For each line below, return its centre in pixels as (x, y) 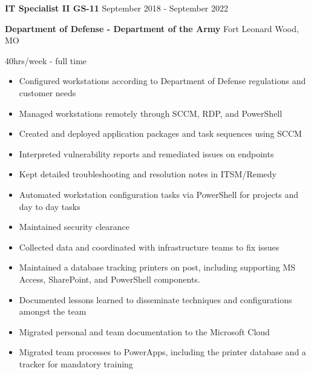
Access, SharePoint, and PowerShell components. (110, 279)
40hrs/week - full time (46, 60)
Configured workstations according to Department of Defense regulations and (162, 81)
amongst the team (53, 311)
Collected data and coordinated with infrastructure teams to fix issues (149, 247)
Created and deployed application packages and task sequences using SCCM (160, 133)
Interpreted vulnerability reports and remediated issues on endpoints (146, 153)
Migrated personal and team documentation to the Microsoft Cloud (144, 331)
